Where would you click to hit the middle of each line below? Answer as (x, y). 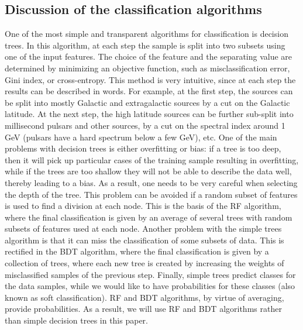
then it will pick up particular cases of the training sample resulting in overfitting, (152, 159)
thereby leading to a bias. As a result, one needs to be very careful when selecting (151, 182)
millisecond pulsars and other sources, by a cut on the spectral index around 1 (145, 125)
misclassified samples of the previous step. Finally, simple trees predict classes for (150, 274)
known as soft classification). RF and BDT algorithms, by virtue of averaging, (144, 297)
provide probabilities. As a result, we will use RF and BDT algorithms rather (143, 309)
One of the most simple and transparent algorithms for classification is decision (147, 34)
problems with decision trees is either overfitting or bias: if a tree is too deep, (143, 148)
